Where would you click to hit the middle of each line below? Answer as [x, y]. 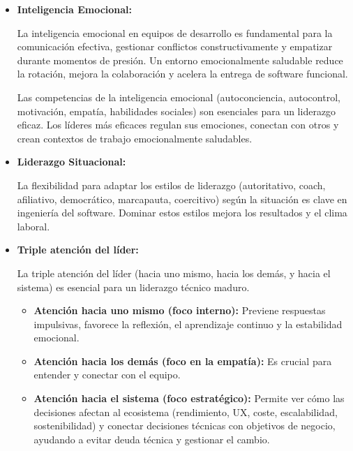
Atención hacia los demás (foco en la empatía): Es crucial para [183, 361]
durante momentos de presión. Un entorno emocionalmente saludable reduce [180, 60]
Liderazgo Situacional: [72, 162]
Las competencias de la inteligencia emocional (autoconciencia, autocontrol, [179, 97]
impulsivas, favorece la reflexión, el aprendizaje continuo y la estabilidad [188, 324]
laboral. [33, 226]
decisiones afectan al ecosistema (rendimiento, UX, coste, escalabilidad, [186, 412]
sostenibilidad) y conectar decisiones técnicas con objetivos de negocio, [185, 426]
